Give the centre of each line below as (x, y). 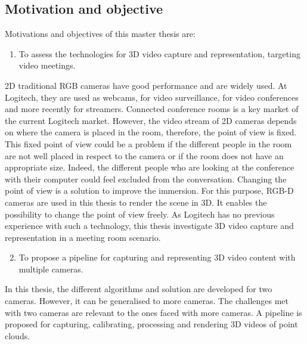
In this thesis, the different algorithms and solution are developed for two (139, 289)
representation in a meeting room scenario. (83, 237)
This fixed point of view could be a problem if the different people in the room (148, 143)
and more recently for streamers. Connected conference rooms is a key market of (152, 109)
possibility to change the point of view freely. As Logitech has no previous (140, 214)
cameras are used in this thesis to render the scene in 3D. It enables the (136, 202)
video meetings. (47, 65)
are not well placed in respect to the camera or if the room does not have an (144, 155)
